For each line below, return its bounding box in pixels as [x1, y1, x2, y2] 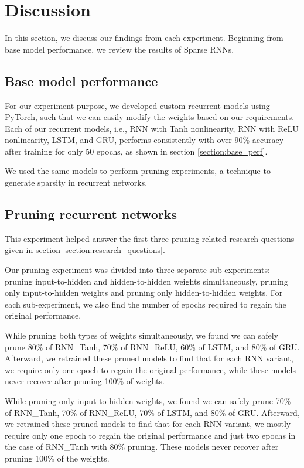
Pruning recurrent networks [5, 205, 177, 223]
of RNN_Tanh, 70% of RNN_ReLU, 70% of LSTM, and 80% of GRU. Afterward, [5, 406, 300, 418]
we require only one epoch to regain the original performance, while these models [5, 363, 296, 375]
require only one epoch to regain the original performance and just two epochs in [5, 429, 296, 441]
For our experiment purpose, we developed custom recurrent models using [5, 99, 270, 111]
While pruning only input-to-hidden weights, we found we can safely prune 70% [5, 395, 291, 406]
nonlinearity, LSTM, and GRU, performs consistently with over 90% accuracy [5, 134, 284, 146]
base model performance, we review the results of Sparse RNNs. [5, 43, 234, 55]
